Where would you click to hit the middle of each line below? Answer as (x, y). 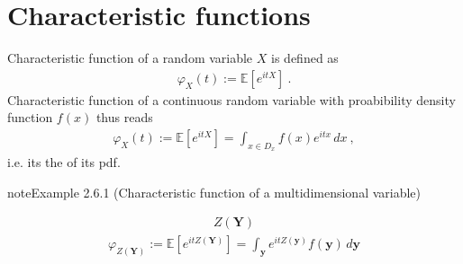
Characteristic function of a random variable (130, 58)
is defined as (305, 58)
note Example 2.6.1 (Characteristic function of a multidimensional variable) (214, 192)
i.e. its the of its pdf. (64, 162)
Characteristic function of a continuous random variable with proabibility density (231, 99)
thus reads (124, 117)
